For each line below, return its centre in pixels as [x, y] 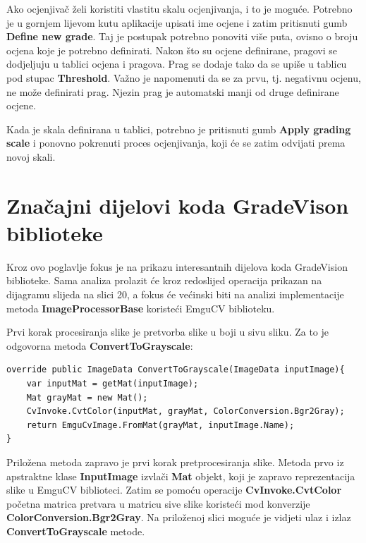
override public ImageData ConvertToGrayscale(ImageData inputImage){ [176, 370]
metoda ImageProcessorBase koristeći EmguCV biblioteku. [141, 308]
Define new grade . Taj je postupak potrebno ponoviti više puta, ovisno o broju [182, 36]
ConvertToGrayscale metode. [76, 531]
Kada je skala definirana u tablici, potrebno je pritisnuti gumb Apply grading [179, 129]
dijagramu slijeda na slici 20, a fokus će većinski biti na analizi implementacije [175, 294]
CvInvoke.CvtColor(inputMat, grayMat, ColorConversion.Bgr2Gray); [185, 411]
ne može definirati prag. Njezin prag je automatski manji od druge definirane [173, 91]
